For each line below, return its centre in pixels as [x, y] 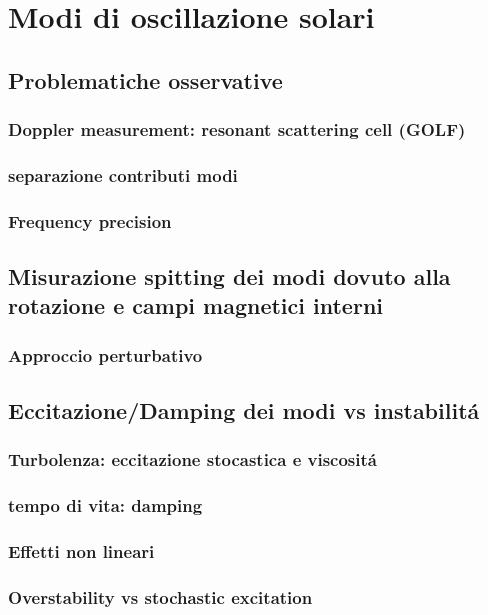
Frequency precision [90, 220]
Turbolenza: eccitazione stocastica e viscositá [192, 459]
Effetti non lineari [81, 551]
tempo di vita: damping [105, 505]
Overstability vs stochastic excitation [160, 596]
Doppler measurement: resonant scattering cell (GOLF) [237, 129]
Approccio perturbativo [105, 354]
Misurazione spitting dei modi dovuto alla [229, 276]
